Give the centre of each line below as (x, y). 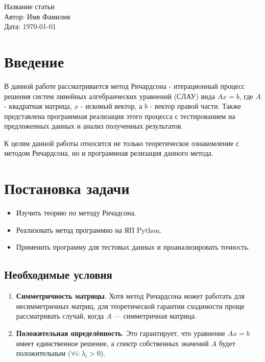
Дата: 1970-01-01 (30, 26)
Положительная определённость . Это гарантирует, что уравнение (121, 333)
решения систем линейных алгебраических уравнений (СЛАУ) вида (110, 96)
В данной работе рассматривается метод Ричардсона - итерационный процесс (125, 86)
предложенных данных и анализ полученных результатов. (94, 126)
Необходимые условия (58, 274)
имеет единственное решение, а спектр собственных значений (112, 343)
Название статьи (29, 6)
